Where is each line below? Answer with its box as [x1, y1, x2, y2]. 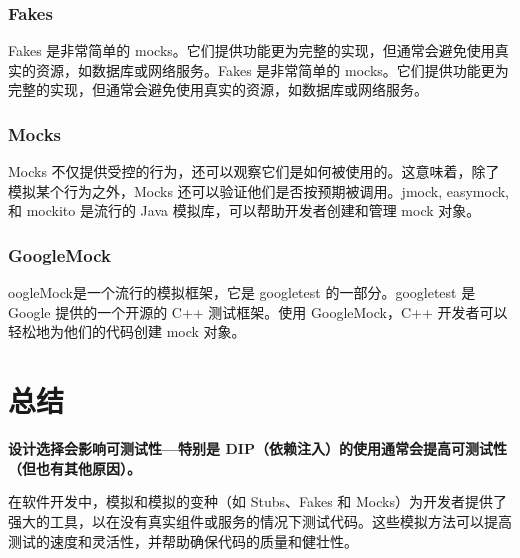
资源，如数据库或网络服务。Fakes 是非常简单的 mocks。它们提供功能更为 [35, 59, 509, 80]
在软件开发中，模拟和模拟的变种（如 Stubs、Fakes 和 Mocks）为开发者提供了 [8, 491, 507, 512]
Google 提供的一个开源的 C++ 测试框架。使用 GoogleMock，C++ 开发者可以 [8, 301, 508, 322]
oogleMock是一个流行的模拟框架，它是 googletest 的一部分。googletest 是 [8, 282, 476, 303]
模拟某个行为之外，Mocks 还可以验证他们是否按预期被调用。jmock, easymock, [8, 180, 510, 201]
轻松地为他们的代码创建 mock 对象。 [8, 321, 246, 342]
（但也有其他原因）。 [8, 457, 141, 478]
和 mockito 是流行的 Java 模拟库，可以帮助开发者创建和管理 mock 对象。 [8, 200, 481, 221]
